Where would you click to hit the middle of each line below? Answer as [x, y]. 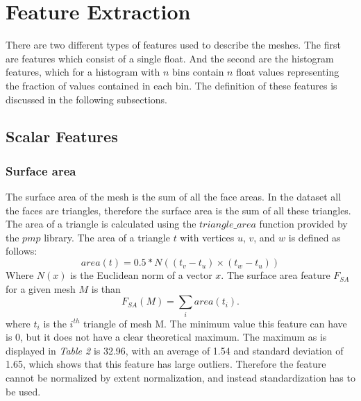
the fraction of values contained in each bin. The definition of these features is [171, 85]
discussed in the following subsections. [87, 99]
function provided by [303, 224]
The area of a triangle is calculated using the [101, 224]
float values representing [288, 72]
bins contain [198, 72]
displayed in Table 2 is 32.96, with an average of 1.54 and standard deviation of [175, 350]
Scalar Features [62, 136]
